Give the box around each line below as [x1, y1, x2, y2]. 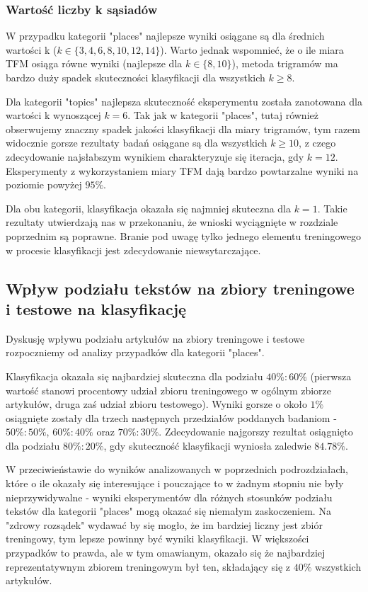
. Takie [317, 200, 347, 215]
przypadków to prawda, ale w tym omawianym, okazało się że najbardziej [6, 545, 326, 560]
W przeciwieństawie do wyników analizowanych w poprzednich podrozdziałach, [6, 462, 349, 477]
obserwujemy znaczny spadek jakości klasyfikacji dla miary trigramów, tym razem [6, 121, 360, 136]
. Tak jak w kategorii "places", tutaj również [127, 108, 318, 123]
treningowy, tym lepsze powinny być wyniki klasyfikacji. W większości [6, 531, 309, 546]
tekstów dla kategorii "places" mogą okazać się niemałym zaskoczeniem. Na [6, 503, 331, 518]
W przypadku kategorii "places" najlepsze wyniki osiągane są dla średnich [6, 28, 325, 43]
